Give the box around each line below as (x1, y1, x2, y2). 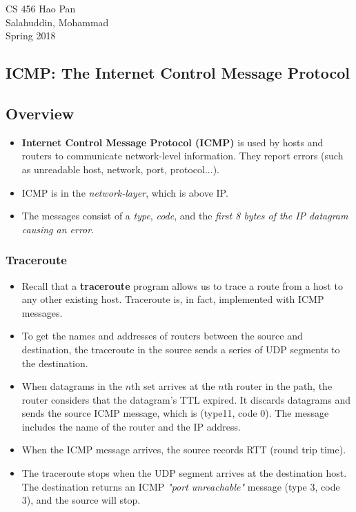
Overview (6, 102, 75, 124)
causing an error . (21, 221, 95, 236)
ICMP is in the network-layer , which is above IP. (21, 185, 228, 199)
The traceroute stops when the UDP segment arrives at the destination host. (21, 466, 347, 480)
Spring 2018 (6, 28, 56, 43)
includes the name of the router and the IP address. (21, 419, 241, 433)
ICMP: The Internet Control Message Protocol (6, 62, 350, 83)
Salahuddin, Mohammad (6, 14, 109, 29)
